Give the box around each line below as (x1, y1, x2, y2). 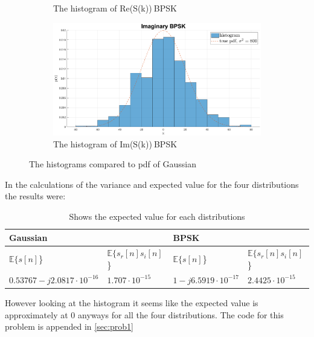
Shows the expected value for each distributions (69, 210, 245, 222)
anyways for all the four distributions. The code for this (77, 308, 284, 321)
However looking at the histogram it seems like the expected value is (5, 296, 258, 309)
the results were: (5, 190, 66, 202)
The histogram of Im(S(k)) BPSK (53, 137, 178, 150)
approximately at (5, 308, 68, 321)
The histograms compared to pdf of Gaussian (29, 158, 196, 170)
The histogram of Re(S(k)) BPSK (53, 2, 177, 14)
